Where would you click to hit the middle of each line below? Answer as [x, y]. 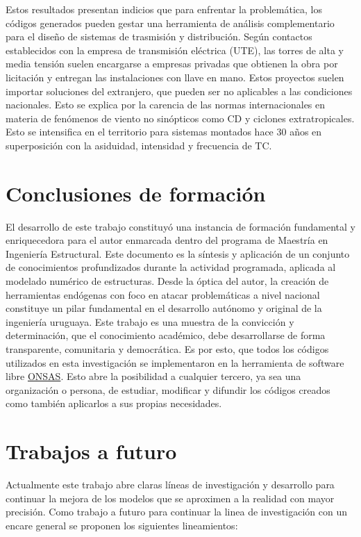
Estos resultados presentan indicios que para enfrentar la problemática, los [164, 9]
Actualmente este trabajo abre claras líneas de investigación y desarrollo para [170, 485]
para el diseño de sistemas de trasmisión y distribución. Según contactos [159, 36]
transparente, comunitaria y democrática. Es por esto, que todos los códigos [167, 349]
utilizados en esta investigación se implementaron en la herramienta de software [175, 362]
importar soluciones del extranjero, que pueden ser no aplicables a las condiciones [179, 91]
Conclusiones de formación [136, 193]
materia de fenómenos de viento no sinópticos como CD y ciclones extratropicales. [180, 118]
